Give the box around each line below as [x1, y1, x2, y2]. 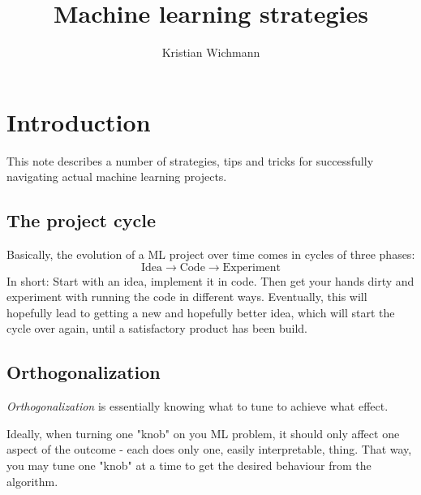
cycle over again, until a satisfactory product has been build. [6, 320, 307, 337]
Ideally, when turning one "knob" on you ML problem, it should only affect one [6, 424, 400, 441]
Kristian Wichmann [161, 44, 260, 61]
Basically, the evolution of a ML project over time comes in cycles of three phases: [6, 246, 415, 263]
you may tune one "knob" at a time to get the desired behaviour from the [6, 457, 372, 473]
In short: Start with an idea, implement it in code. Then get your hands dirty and [6, 272, 415, 289]
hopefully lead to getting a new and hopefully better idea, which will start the [6, 303, 395, 321]
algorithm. [6, 472, 58, 489]
